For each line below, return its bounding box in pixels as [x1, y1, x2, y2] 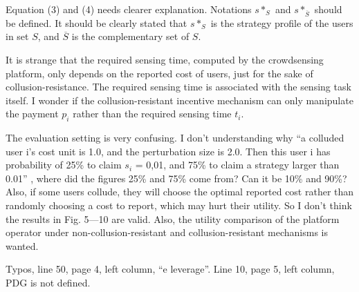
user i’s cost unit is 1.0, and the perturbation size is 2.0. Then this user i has [6, 144, 331, 158]
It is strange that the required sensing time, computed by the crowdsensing [6, 52, 324, 66]
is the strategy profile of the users [210, 15, 353, 30]
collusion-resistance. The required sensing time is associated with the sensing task [6, 79, 351, 94]
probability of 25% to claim [6, 157, 122, 172]
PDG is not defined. [6, 275, 91, 290]
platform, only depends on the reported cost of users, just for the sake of [6, 66, 313, 80]
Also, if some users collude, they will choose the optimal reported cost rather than [6, 184, 354, 199]
